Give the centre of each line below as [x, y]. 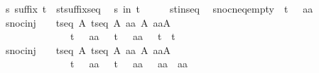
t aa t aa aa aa [129, 64]
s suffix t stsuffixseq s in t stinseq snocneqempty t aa [159, 8]
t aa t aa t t [123, 36]
